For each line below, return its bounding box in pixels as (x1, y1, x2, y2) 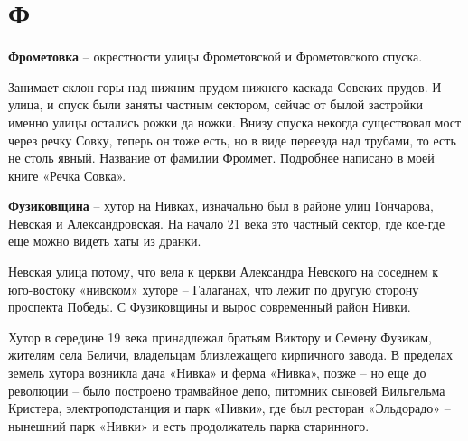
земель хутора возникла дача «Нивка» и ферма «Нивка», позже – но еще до (8, 363, 426, 382)
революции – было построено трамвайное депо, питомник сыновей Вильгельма (8, 380, 445, 399)
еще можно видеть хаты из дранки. (8, 231, 201, 250)
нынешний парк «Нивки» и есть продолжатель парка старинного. (8, 416, 370, 435)
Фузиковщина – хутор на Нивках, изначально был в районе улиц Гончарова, (8, 196, 434, 215)
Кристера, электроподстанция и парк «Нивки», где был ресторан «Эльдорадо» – (8, 399, 451, 418)
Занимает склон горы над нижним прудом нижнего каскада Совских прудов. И (8, 77, 442, 96)
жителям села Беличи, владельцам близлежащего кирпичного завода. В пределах (8, 345, 453, 364)
